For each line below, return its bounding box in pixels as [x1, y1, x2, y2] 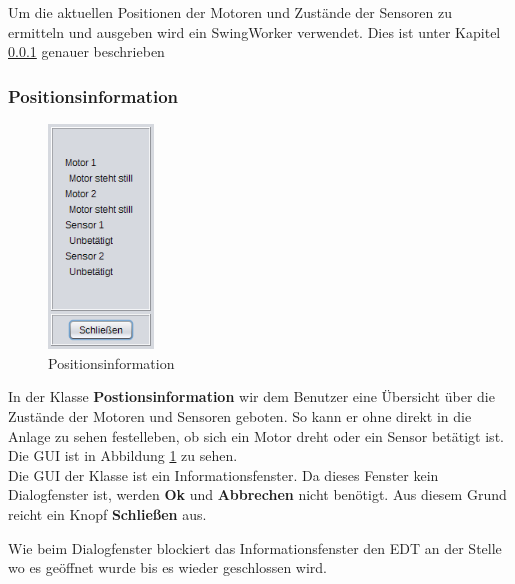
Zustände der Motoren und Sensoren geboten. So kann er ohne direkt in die [8, 406, 472, 427]
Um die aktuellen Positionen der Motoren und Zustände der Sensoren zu [8, 2, 452, 22]
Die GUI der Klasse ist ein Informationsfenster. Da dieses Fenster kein [8, 464, 439, 485]
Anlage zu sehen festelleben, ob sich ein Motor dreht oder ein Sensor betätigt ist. [8, 425, 504, 446]
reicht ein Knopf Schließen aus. [8, 504, 207, 524]
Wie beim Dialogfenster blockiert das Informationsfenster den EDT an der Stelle [8, 537, 502, 558]
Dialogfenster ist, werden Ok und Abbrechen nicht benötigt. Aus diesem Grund [8, 484, 507, 505]
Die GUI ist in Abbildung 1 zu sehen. [8, 445, 238, 466]
